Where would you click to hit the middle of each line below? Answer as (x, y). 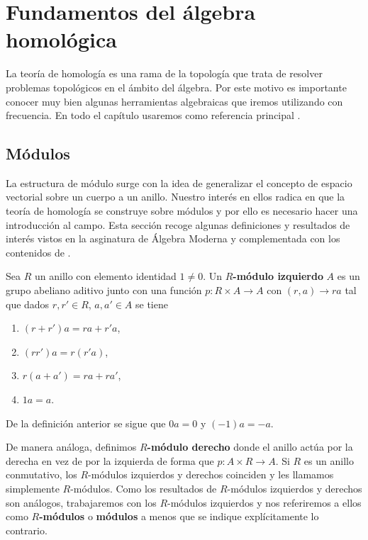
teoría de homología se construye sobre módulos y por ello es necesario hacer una (182, 211)
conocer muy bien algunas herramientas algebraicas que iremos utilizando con (174, 101)
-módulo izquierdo (278, 276)
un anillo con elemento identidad (105, 276)
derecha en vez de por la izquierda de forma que (110, 460)
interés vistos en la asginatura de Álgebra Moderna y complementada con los (173, 238)
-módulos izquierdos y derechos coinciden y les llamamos (211, 474)
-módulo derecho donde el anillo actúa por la (250, 447)
